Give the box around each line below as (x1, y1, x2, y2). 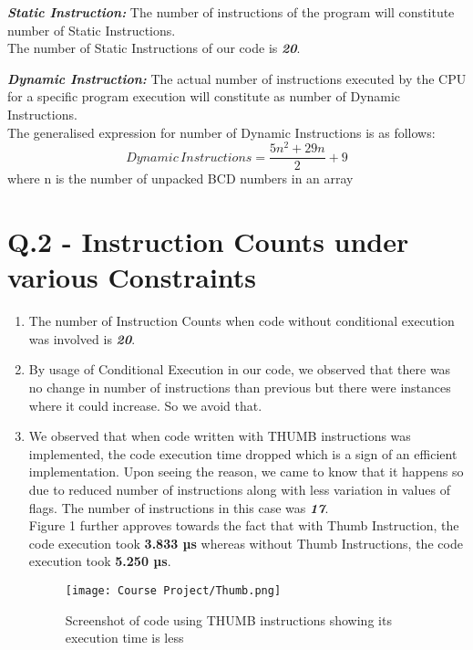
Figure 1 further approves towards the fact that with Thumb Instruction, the (28, 516, 459, 535)
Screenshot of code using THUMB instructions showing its (65, 610, 392, 629)
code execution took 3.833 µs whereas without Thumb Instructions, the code (28, 533, 463, 552)
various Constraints (7, 258, 257, 296)
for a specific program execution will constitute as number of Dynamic (7, 87, 401, 106)
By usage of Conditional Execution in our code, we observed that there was (28, 360, 451, 379)
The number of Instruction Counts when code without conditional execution (28, 311, 455, 330)
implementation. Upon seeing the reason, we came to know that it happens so (28, 462, 464, 481)
